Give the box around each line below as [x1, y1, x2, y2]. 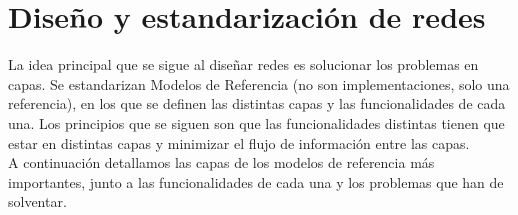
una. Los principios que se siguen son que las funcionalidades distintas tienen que [8, 112, 505, 133]
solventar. [8, 191, 67, 212]
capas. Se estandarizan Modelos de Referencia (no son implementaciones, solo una [8, 73, 510, 94]
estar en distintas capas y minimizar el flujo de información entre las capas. [8, 132, 470, 153]
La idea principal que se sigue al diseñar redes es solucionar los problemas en [8, 54, 479, 75]
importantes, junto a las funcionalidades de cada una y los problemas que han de [8, 171, 504, 192]
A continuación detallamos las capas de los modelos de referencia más [8, 152, 435, 173]
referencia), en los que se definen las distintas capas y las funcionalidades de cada [8, 93, 506, 114]
